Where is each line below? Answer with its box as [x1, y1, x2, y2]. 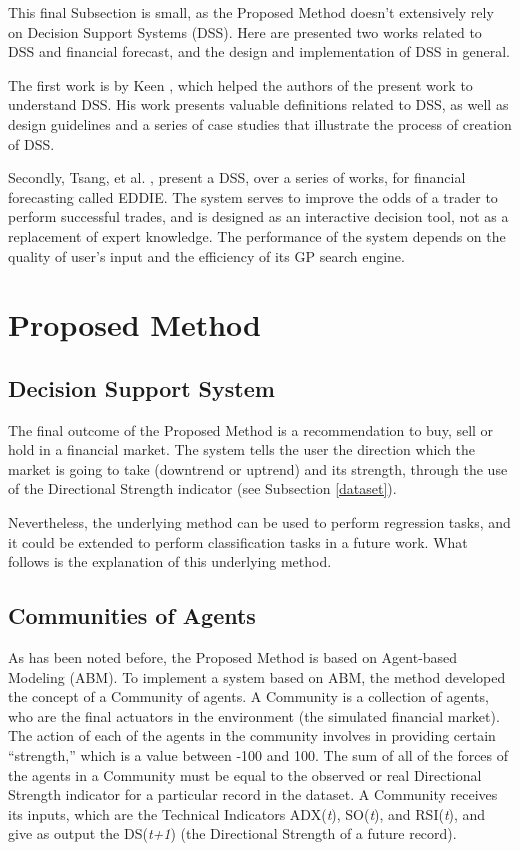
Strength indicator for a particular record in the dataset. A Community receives [8, 784, 498, 805]
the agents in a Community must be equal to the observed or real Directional [8, 764, 482, 785]
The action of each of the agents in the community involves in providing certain [8, 725, 496, 746]
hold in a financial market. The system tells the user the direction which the [8, 439, 476, 460]
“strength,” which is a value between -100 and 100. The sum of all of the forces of [8, 745, 509, 766]
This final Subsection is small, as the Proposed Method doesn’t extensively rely [8, 2, 494, 22]
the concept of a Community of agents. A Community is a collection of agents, [8, 686, 489, 707]
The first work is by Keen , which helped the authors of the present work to [8, 74, 473, 95]
